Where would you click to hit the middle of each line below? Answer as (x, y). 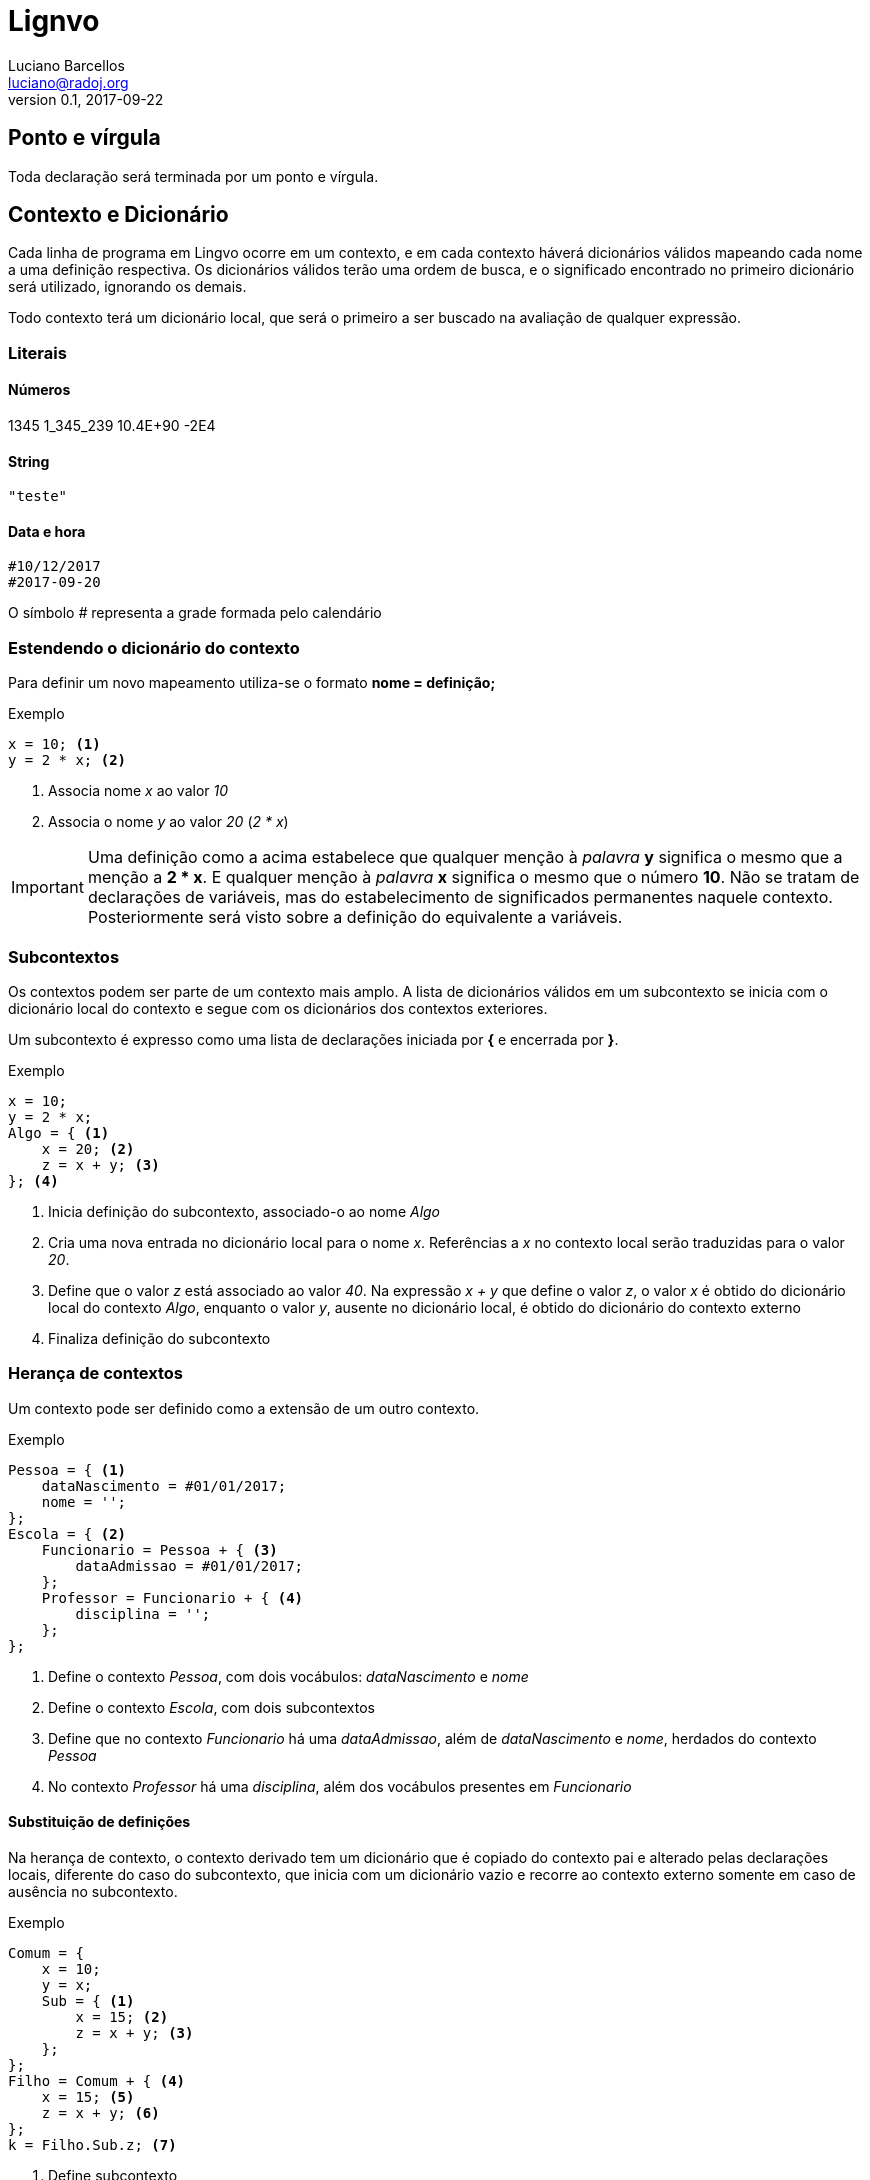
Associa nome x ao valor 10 (138, 791)
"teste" (38, 496)
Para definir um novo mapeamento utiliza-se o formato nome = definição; (252, 683)
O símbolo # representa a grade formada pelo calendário (195, 613)
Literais (37, 352)
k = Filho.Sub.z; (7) (92, 2144)
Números (39, 390)
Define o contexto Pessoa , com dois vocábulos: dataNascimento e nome (288, 1676)
